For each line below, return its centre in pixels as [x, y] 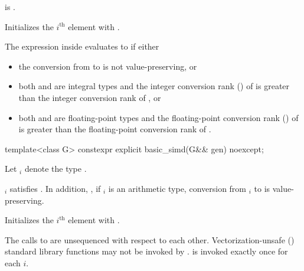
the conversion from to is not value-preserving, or [108, 66]
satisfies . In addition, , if [55, 188]
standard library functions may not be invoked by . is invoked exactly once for [146, 251]
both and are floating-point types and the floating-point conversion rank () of [158, 117]
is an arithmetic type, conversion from [177, 188]
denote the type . [55, 169]
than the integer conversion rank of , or [90, 97]
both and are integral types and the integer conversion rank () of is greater [154, 86]
